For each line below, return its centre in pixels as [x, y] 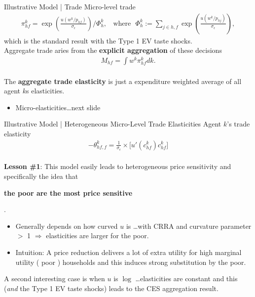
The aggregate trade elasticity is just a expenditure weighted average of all [123, 81]
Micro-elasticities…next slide [58, 107]
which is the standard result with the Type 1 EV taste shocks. [98, 40]
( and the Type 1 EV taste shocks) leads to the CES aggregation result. [111, 288]
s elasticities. [45, 91]
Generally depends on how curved [67, 226]
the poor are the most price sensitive [68, 192]
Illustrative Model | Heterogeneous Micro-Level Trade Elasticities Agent [113, 124]
